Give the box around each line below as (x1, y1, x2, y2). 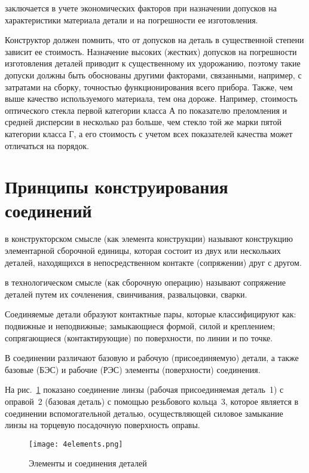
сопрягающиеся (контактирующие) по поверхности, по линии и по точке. (5, 331, 273, 344)
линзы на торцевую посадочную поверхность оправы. (5, 419, 200, 431)
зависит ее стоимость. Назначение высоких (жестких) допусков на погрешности (5, 45, 297, 57)
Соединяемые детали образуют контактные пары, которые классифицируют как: (5, 308, 296, 320)
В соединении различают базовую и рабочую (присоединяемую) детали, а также (5, 351, 299, 364)
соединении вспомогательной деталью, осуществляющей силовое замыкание (5, 407, 283, 419)
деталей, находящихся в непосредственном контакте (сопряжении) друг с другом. (5, 256, 302, 268)
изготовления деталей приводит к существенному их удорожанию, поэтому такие (5, 57, 301, 69)
